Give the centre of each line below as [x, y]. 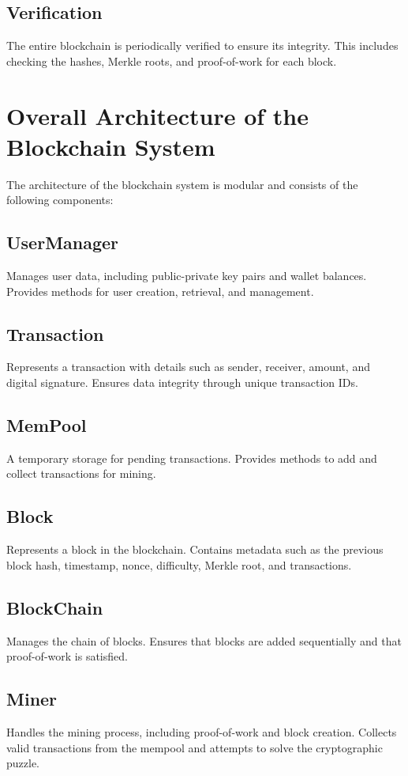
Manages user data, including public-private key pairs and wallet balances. [187, 276]
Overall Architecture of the [157, 115]
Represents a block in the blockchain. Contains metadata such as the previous [195, 549]
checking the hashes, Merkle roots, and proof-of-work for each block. [172, 61]
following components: [60, 200]
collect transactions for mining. [81, 473]
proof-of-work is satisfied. [67, 656]
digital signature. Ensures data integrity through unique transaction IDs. [182, 382]
